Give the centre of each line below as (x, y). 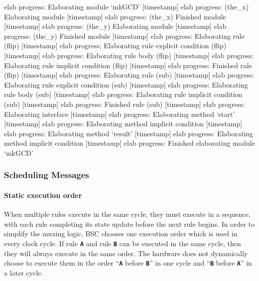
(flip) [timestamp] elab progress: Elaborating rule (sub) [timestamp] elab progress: (129, 75)
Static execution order (43, 195)
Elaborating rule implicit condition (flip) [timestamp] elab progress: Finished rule (128, 65)
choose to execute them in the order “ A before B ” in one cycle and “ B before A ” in (128, 263)
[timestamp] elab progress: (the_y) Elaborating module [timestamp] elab (115, 26)
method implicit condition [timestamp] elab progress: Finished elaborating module (129, 143)
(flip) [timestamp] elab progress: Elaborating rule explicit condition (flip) (115, 46)
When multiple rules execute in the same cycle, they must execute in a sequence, (127, 214)
